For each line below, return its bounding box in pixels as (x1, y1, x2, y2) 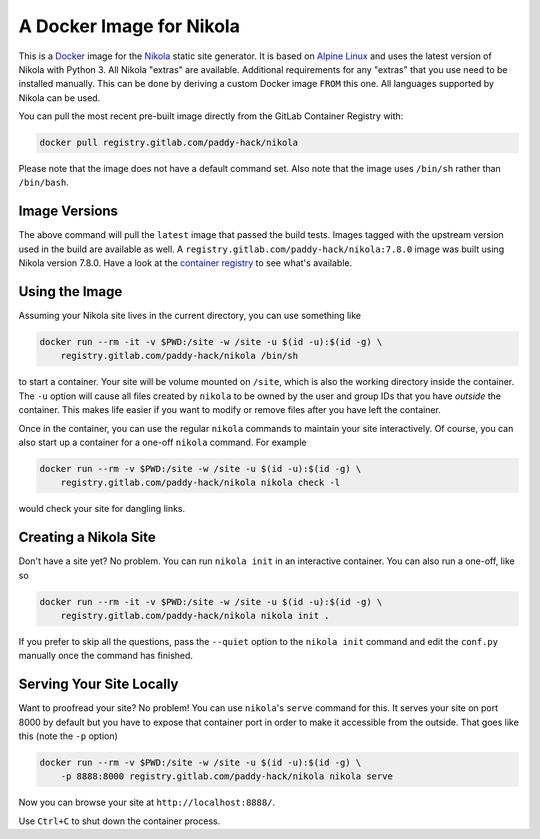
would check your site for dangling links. (18, 503, 186, 515)
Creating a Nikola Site (18, 529, 156, 546)
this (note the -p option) (18, 730, 119, 742)
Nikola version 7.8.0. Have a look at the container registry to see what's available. (18, 257, 353, 269)
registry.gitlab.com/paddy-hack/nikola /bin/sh (60, 350, 299, 362)
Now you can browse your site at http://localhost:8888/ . (18, 796, 275, 809)
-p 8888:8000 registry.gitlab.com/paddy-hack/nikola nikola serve (60, 771, 394, 782)
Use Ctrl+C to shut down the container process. (18, 815, 221, 827)
